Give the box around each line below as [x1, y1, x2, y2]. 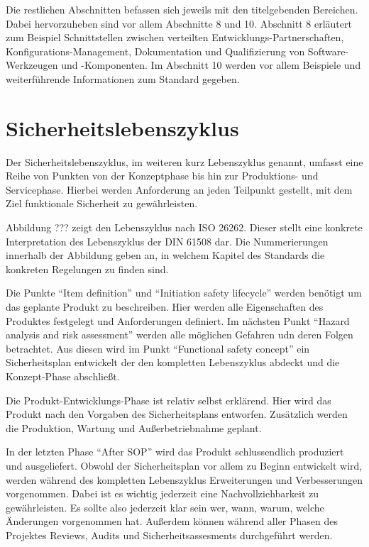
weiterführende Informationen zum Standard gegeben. [6, 71, 240, 86]
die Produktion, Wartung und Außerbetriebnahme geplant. [6, 420, 262, 435]
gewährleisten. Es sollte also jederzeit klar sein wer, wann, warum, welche [6, 499, 324, 514]
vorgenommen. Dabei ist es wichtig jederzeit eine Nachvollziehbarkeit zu [6, 486, 319, 501]
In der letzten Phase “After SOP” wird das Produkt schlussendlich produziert [6, 444, 344, 459]
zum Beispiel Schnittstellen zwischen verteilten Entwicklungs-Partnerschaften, [6, 30, 344, 45]
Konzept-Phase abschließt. [6, 369, 120, 383]
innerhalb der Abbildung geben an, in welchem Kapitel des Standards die [6, 248, 325, 263]
